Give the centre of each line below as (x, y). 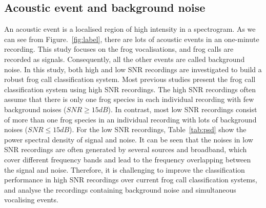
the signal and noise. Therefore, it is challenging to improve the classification (125, 169)
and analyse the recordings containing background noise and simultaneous (120, 189)
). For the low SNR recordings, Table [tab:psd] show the (158, 129)
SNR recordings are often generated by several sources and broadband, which (126, 149)
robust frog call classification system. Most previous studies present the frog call (130, 79)
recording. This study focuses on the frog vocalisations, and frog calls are (119, 49)
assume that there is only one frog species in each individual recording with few (129, 99)
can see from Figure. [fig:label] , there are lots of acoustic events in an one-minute (132, 39)
